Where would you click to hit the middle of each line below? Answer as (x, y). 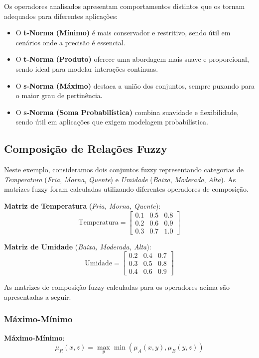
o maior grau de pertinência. (59, 95)
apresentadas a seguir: (38, 297)
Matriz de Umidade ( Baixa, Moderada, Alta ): (78, 246)
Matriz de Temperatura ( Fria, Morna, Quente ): (82, 205)
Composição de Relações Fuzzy (86, 149)
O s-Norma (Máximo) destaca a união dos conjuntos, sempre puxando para (135, 85)
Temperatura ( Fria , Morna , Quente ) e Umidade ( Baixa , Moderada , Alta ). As (120, 179)
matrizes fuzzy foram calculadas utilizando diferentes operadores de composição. (126, 189)
